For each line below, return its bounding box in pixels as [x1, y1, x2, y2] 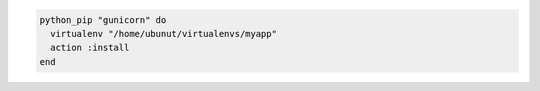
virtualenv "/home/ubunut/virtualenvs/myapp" [50, 28, 277, 39]
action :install [50, 42, 130, 54]
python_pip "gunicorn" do [39, 14, 167, 25]
